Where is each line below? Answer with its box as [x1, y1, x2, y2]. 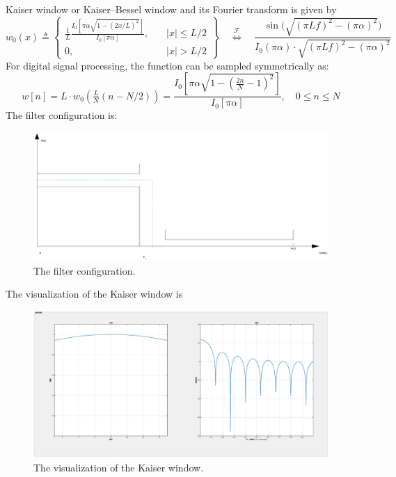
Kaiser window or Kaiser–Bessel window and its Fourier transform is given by [6, 2, 337, 16]
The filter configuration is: [6, 108, 118, 122]
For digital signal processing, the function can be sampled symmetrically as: [6, 58, 329, 72]
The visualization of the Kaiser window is [6, 286, 183, 301]
